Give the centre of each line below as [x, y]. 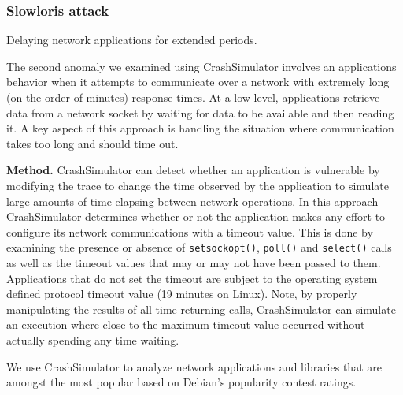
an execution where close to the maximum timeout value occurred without [186, 324]
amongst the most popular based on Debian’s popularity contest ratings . [181, 382]
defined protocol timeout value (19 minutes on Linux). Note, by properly [182, 294]
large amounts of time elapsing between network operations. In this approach [192, 201]
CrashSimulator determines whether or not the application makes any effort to [196, 216]
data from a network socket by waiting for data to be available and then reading [200, 112]
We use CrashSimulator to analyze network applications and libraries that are [194, 366]
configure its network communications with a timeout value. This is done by [190, 231]
